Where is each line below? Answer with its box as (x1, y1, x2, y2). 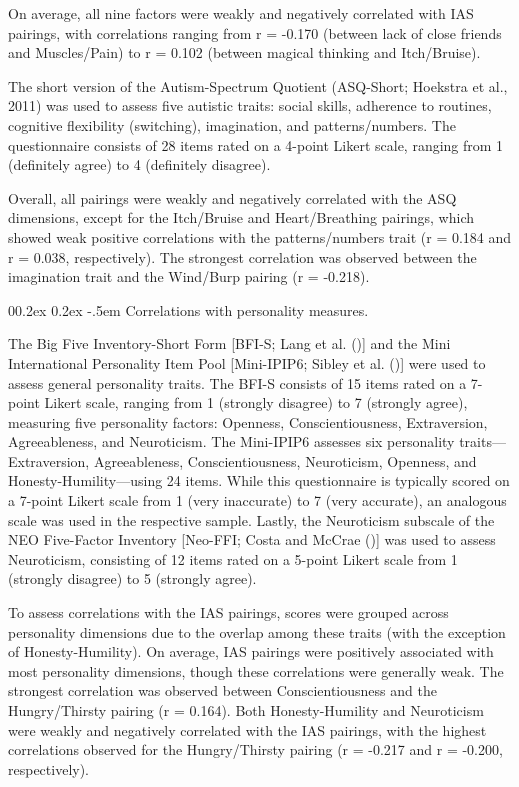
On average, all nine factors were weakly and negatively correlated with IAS (8, 3, 474, 23)
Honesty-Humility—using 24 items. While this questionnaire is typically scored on (8, 470, 510, 491)
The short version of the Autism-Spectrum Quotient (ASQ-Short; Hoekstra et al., (8, 75, 508, 96)
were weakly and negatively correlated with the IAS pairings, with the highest (8, 719, 487, 740)
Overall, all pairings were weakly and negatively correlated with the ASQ (8, 187, 457, 208)
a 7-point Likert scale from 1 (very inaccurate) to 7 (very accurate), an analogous (8, 490, 507, 511)
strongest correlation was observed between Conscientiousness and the (8, 680, 437, 701)
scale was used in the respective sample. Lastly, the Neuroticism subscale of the (8, 509, 495, 530)
